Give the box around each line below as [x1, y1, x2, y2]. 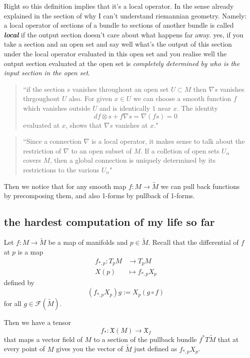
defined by [4, 277, 35, 288]
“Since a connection [23, 136, 81, 146]
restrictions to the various [23, 164, 99, 174]
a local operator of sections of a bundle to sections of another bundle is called [4, 20, 234, 30]
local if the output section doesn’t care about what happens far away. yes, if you [4, 29, 244, 39]
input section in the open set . [4, 68, 90, 78]
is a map [17, 246, 43, 256]
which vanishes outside [23, 102, 91, 113]
